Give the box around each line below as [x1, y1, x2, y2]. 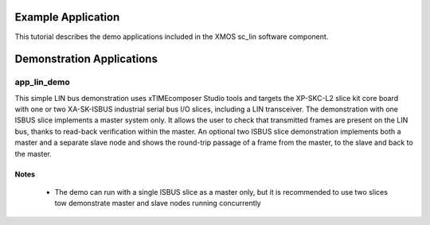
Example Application [14, 10, 120, 24]
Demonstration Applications [14, 52, 158, 66]
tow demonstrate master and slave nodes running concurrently [54, 199, 262, 208]
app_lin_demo [14, 76, 71, 87]
